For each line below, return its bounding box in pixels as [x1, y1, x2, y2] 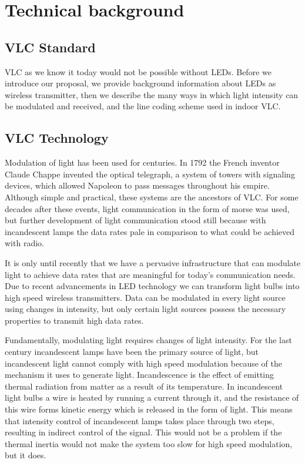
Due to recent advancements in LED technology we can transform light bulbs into [5, 280, 300, 292]
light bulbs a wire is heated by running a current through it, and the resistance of [5, 391, 299, 404]
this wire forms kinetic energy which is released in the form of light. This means [5, 403, 293, 415]
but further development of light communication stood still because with [5, 214, 266, 226]
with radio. [5, 237, 44, 249]
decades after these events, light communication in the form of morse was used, [5, 202, 290, 214]
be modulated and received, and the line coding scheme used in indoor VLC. [5, 100, 281, 112]
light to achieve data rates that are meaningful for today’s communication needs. [5, 268, 296, 280]
